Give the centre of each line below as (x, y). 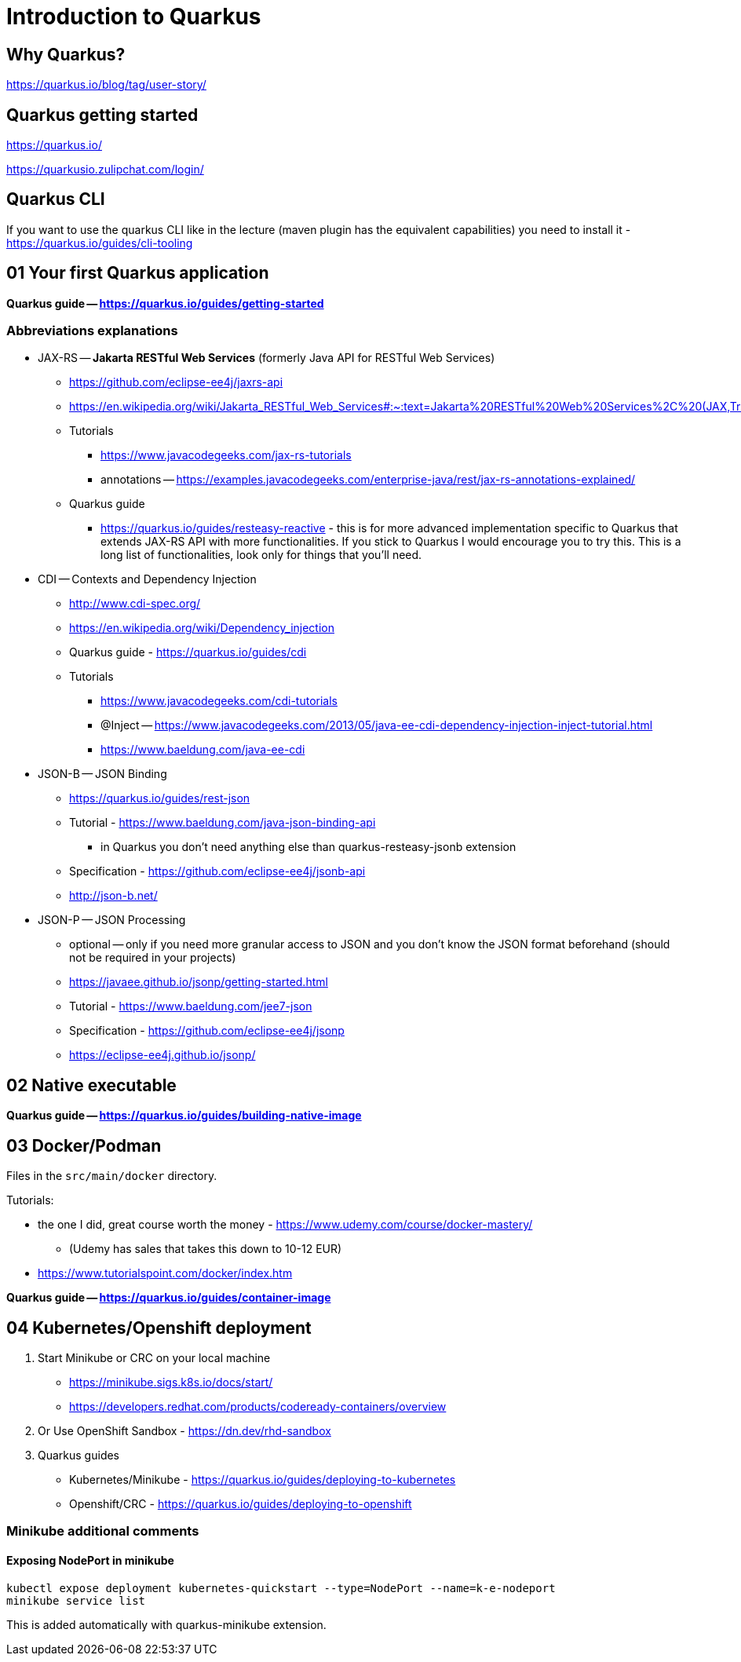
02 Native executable (91, 1085)
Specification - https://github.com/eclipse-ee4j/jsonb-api (217, 871)
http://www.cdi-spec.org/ (135, 604)
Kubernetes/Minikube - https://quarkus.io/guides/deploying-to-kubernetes (263, 1479)
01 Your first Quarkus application (138, 273)
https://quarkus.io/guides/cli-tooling (100, 243)
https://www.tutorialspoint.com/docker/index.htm (165, 1273)
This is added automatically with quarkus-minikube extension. (166, 1624)
